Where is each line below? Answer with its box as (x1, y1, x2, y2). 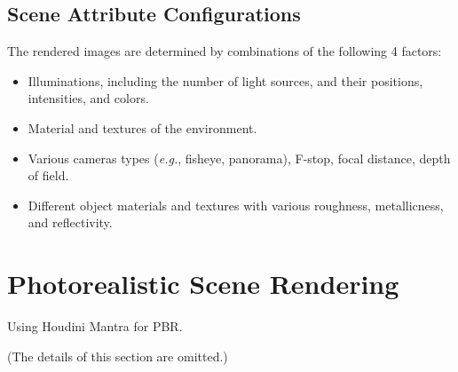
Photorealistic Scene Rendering (7, 265, 399, 302)
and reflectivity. (28, 213, 113, 232)
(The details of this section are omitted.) (7, 346, 228, 365)
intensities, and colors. (28, 89, 149, 107)
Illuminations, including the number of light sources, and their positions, (28, 71, 423, 90)
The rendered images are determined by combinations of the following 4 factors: (7, 42, 442, 60)
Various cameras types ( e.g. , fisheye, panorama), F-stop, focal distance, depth (28, 148, 451, 167)
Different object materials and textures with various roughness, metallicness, (28, 195, 444, 214)
